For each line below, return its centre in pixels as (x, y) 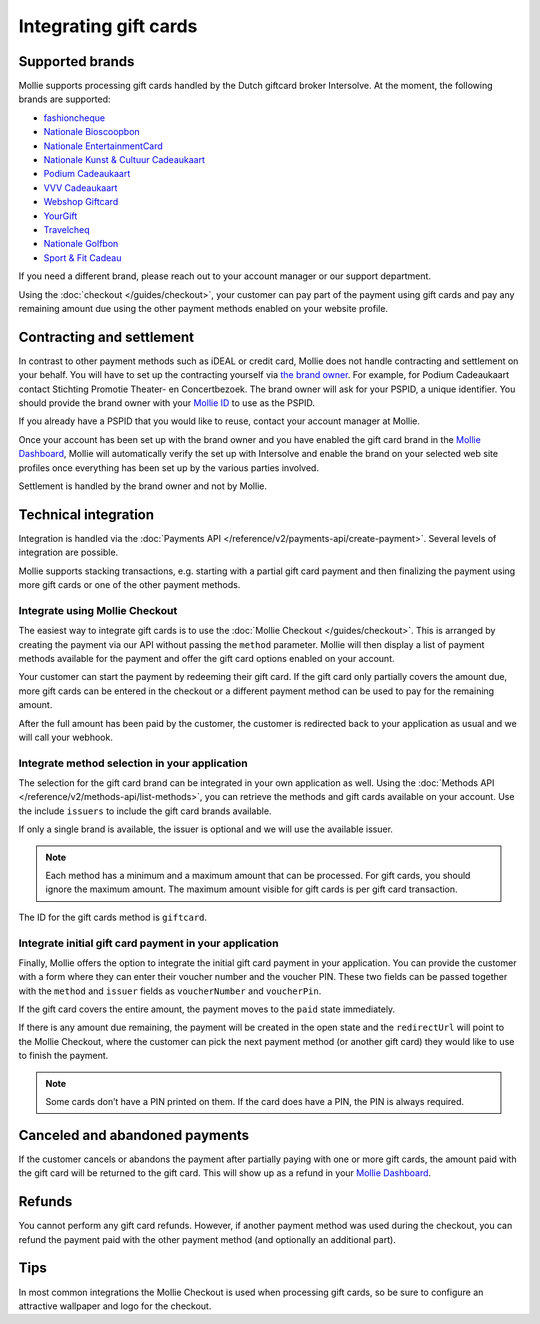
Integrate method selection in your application (133, 763)
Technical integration (86, 514)
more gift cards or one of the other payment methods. (129, 585)
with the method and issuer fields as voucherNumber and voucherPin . (170, 991)
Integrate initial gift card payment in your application (148, 943)
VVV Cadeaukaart (80, 187)
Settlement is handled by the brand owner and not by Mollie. (142, 486)
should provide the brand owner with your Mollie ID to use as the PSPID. (166, 403)
